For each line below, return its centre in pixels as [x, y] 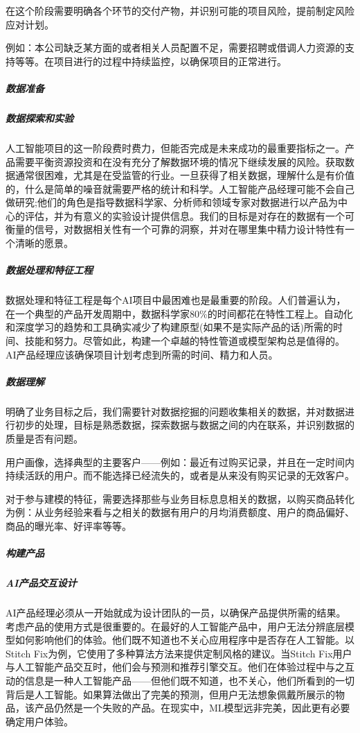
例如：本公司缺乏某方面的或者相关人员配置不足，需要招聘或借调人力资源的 [175, 48]
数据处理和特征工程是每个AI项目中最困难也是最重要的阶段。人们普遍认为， [176, 300]
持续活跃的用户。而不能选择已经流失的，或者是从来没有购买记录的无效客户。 [180, 475]
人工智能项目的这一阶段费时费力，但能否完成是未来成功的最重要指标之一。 [175, 147]
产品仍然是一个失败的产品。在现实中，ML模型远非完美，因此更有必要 [192, 708]
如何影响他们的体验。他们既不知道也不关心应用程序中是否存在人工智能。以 [184, 640]
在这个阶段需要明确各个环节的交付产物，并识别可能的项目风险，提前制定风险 [180, 10]
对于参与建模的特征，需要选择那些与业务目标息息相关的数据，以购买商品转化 [180, 498]
